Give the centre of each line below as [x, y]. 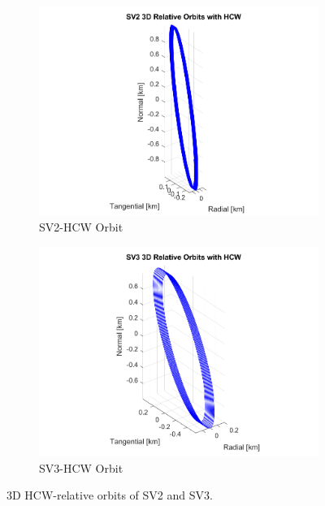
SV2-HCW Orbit [81, 227]
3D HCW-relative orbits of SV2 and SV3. [110, 495]
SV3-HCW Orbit [81, 467]
